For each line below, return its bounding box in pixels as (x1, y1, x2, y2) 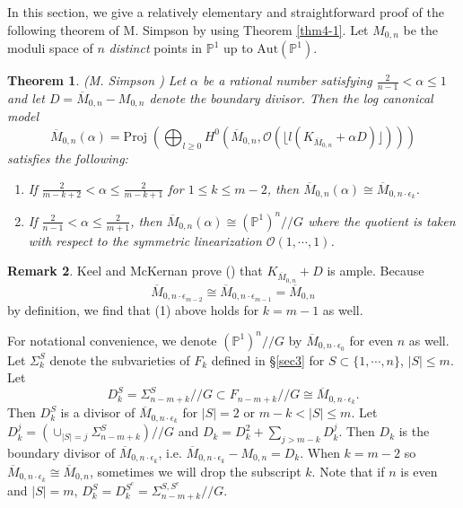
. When (300, 442, 340, 461)
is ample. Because (327, 261, 424, 280)
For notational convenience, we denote (7, 330, 217, 349)
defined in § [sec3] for (211, 350, 325, 369)
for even (349, 330, 394, 349)
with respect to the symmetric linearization (28, 231, 262, 250)
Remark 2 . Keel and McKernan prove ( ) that (7, 261, 263, 280)
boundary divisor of (7, 442, 115, 461)
